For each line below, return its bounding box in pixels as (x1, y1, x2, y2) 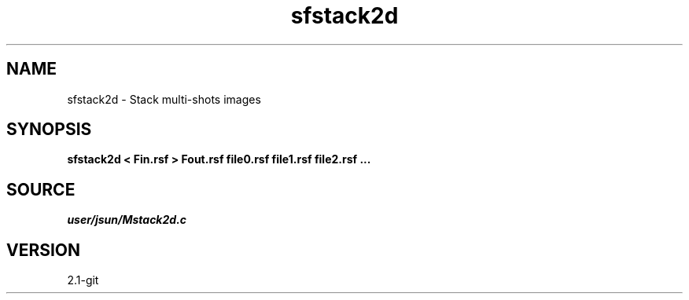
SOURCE (6, 179, 76, 199)
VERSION (6, 240, 81, 260)
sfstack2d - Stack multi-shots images (67, 92, 261, 106)
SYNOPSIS (6, 119, 92, 140)
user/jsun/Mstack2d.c (67, 213, 187, 227)
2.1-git (67, 273, 99, 287)
